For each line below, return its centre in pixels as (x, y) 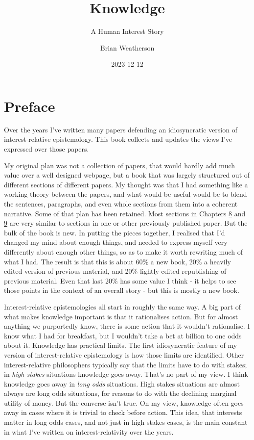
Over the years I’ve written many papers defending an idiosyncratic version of (121, 129)
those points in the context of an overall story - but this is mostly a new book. (122, 290)
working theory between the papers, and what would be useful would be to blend (126, 194)
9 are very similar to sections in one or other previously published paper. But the (126, 223)
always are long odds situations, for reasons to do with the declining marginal (120, 393)
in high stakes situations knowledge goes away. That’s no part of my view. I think (126, 374)
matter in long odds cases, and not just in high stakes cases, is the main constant (126, 422)
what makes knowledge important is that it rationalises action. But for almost (121, 316)
